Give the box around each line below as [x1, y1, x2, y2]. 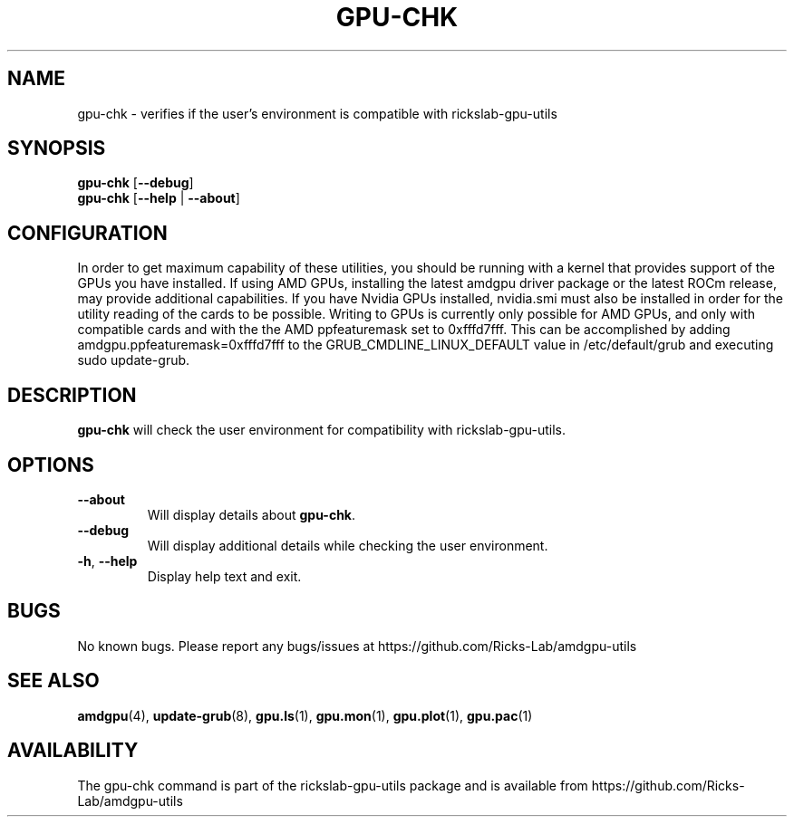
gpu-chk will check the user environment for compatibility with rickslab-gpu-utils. [77, 422, 566, 438]
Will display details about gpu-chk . [147, 506, 356, 522]
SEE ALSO [7, 669, 100, 693]
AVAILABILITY [7, 739, 139, 762]
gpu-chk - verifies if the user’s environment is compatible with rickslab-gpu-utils [77, 105, 557, 121]
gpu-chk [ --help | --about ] [77, 190, 240, 206]
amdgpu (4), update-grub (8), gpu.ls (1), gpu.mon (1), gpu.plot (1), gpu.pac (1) [77, 707, 533, 723]
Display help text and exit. [147, 568, 302, 584]
